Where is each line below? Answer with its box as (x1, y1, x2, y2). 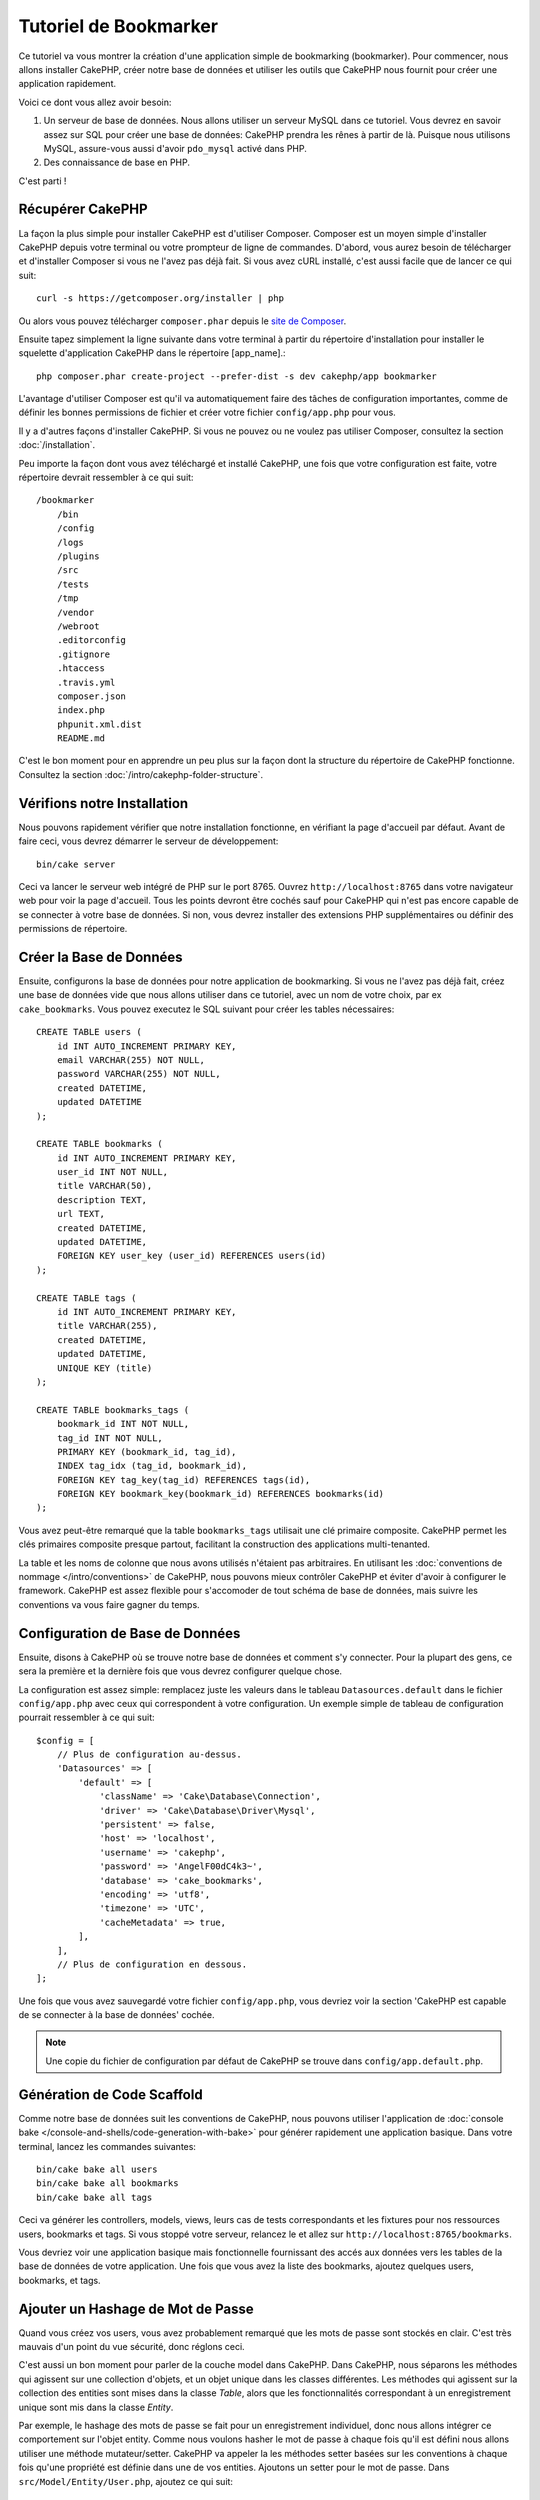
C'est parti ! (18, 175, 67, 187)
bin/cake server (36, 858, 116, 870)
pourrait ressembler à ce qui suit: (18, 1711, 155, 1724)
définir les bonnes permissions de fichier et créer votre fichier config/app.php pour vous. (18, 406, 397, 419)
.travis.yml (56, 676, 116, 688)
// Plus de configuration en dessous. (56, 1958, 248, 1970)
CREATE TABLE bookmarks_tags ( (36, 1404, 190, 1415)
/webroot (56, 620, 100, 632)
